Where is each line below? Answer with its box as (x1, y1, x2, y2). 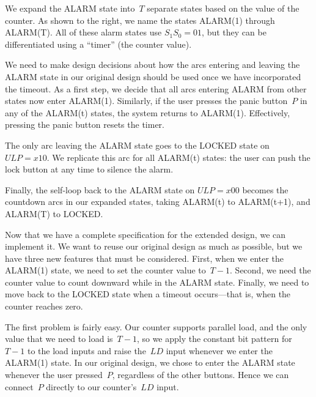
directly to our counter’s (46, 380, 137, 393)
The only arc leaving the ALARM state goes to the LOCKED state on (5, 138, 270, 151)
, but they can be (202, 26, 266, 39)
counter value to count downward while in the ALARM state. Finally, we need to (5, 275, 309, 288)
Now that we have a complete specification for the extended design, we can (5, 228, 286, 240)
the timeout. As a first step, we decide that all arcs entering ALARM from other (5, 82, 307, 95)
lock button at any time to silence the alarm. (5, 163, 174, 176)
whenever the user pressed (5, 368, 103, 381)
